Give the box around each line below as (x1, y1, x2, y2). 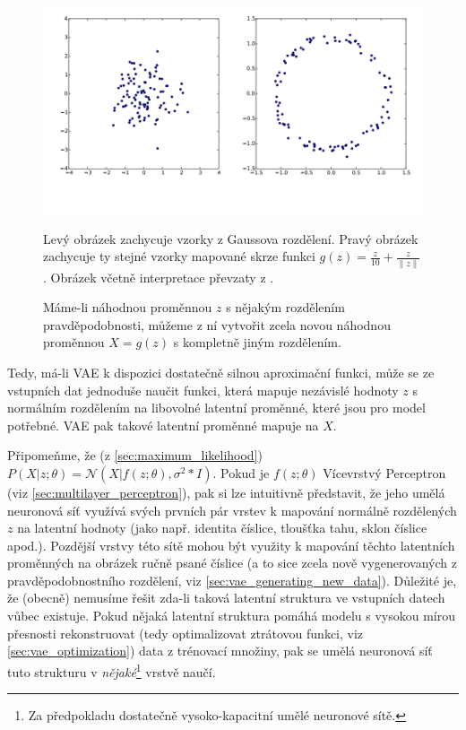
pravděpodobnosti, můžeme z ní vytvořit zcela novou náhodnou (43, 315, 391, 334)
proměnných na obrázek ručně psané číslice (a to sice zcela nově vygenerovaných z (7, 553, 457, 572)
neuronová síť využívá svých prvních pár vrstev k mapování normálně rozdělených (7, 500, 457, 519)
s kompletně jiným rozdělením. (173, 333, 341, 352)
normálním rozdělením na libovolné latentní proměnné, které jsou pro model (7, 398, 426, 417)
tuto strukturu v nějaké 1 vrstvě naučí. (7, 659, 216, 681)
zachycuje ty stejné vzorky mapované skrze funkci (43, 247, 315, 265)
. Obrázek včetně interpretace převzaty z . (43, 267, 274, 286)
